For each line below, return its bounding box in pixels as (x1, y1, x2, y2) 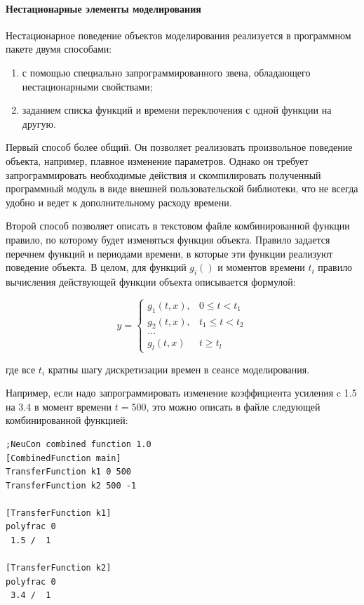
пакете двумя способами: (6, 41, 112, 56)
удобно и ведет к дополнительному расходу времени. (6, 194, 232, 209)
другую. (22, 116, 56, 131)
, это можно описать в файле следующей (146, 399, 321, 413)
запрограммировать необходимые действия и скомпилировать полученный (6, 167, 321, 182)
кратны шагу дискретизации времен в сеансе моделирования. (48, 361, 310, 376)
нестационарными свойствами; (22, 79, 153, 93)
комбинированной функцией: (6, 413, 128, 427)
